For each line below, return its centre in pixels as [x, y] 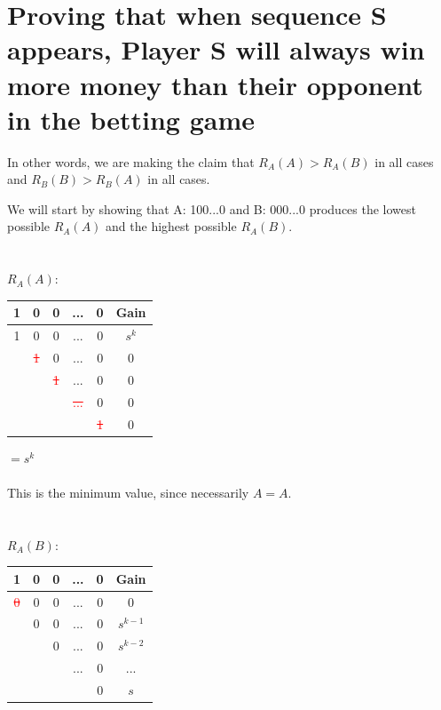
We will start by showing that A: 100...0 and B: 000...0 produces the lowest [212, 208]
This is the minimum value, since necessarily [128, 492]
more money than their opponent [215, 84]
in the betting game [131, 119]
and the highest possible [171, 226]
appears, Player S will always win [216, 49]
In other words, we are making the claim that [131, 161]
